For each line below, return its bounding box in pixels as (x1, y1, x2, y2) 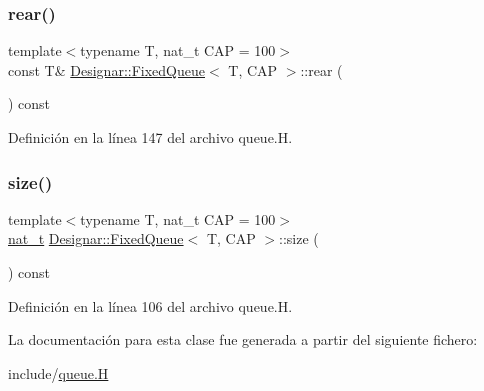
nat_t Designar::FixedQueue (8, 228, 184, 249)
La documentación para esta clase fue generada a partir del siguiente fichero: (8, 329, 478, 350)
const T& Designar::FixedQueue (8, 59, 205, 80)
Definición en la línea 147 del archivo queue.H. (8, 127, 293, 147)
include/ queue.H (8, 362, 109, 383)
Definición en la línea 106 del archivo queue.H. (8, 295, 293, 316)
